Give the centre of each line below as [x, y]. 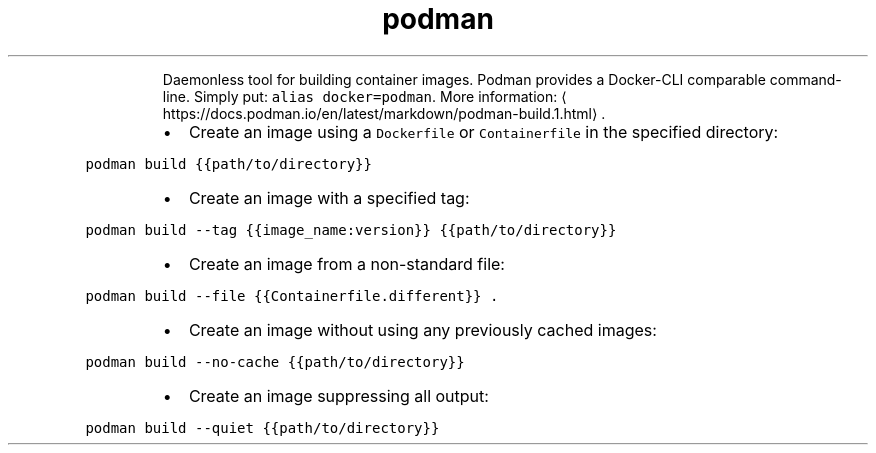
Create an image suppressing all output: [338, 395]
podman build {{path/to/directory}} [228, 163]
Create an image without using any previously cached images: [422, 329]
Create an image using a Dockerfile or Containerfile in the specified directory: [483, 131]
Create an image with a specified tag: [329, 197]
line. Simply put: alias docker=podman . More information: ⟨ [364, 96]
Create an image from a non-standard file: [346, 263]
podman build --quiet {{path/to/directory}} [262, 427]
